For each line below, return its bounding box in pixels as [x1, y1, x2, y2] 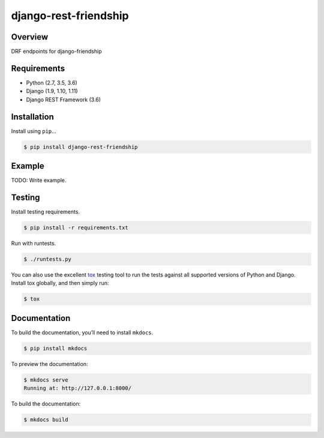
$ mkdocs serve [23, 376, 68, 383]
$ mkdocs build [23, 416, 68, 423]
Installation [11, 112, 54, 122]
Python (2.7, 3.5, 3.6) [26, 79, 77, 86]
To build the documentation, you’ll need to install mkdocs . [11, 329, 154, 336]
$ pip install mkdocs [23, 345, 88, 352]
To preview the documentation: [11, 360, 88, 367]
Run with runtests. [11, 240, 56, 247]
